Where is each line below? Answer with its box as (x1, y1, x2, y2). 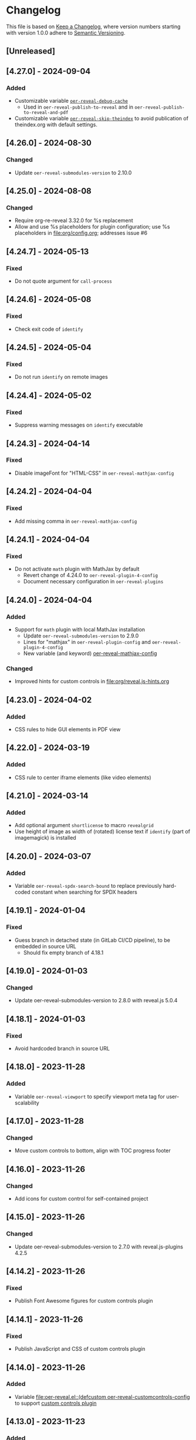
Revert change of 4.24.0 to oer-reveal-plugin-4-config (23, 572, 158, 579)
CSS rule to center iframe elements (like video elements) (14, 774, 151, 781)
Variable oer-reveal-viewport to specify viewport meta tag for (14, 1093, 165, 1100)
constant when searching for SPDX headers (31, 888, 138, 895)
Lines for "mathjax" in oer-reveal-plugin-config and (23, 638, 151, 645)
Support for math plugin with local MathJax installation (14, 626, 146, 633)
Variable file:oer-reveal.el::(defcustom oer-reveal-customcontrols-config (14, 1393, 190, 1400)
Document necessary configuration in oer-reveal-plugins (23, 578, 164, 585)
